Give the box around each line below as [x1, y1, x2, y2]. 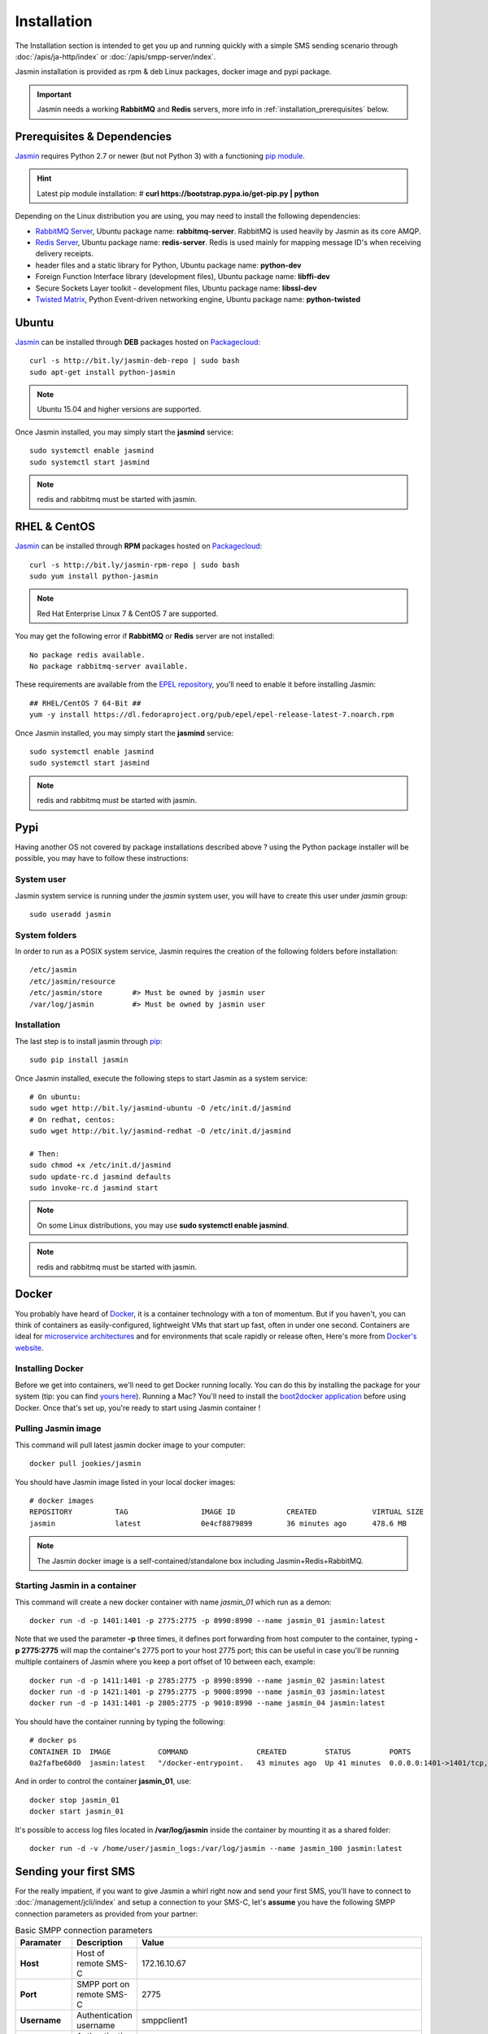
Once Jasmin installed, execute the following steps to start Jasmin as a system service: [15, 1073, 308, 1083]
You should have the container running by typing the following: [15, 1717, 225, 1726]
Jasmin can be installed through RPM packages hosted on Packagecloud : [15, 541, 263, 551]
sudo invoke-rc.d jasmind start [29, 1184, 159, 1193]
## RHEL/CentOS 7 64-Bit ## [29, 698, 142, 708]
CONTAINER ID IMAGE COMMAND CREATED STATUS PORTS [29, 1747, 412, 1757]
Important [37, 89, 72, 99]
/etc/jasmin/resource [29, 976, 115, 986]
